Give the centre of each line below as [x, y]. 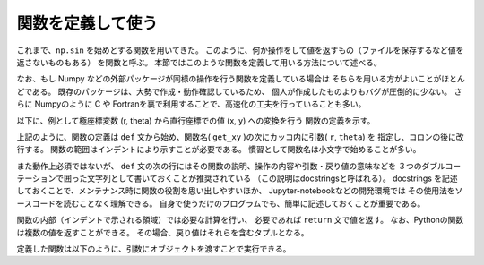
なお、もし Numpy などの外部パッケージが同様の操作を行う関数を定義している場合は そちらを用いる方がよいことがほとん [241, 79]
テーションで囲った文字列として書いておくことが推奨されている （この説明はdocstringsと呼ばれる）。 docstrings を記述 [237, 178]
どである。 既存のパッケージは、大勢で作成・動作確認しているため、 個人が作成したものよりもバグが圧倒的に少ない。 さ [239, 91]
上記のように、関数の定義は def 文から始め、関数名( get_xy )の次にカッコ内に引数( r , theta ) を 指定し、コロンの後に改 [241, 137]
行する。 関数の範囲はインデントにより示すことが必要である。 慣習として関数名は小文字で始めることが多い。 [219, 150]
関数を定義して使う [87, 23]
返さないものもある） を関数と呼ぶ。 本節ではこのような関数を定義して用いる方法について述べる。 [199, 62]
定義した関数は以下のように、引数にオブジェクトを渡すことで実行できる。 [154, 249]
